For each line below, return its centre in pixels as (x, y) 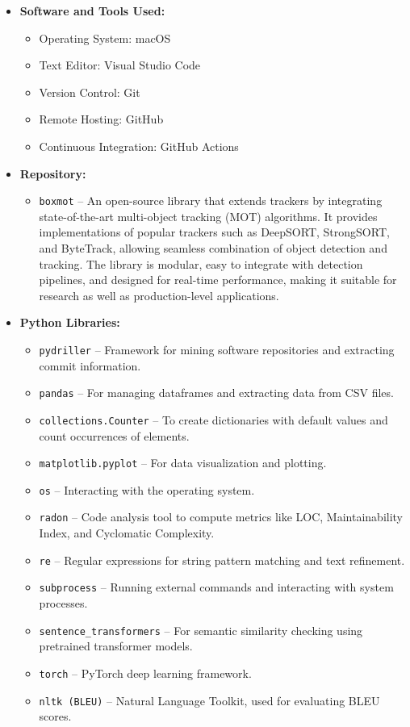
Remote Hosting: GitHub (101, 119)
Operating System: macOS (105, 38)
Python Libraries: (70, 322)
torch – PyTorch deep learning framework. (145, 673)
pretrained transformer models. (116, 646)
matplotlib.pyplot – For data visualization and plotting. (183, 463)
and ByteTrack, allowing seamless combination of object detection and (213, 248)
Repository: (53, 173)
